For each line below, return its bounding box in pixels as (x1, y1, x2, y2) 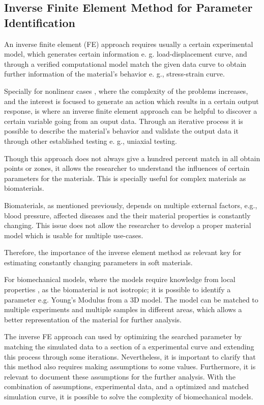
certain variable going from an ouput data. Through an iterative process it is (4, 115, 243, 126)
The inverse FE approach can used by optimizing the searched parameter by (4, 331, 242, 342)
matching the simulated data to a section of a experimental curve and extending (4, 341, 254, 352)
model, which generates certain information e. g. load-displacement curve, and (4, 48, 247, 59)
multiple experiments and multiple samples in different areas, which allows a (4, 304, 242, 315)
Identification (4, 14, 75, 30)
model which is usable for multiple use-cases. (4, 230, 143, 240)
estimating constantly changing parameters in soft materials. (4, 257, 193, 267)
